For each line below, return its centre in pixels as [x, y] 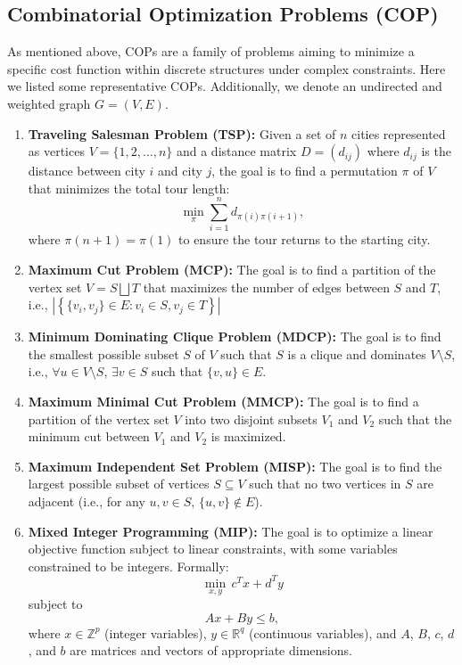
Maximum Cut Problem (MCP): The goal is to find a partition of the [232, 270]
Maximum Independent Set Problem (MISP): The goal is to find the [235, 466]
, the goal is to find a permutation [305, 171]
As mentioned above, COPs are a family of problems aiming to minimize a [211, 51]
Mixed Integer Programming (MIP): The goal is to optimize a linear [231, 531]
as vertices [56, 151]
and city [180, 171]
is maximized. [248, 436]
